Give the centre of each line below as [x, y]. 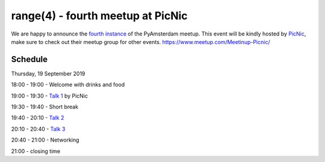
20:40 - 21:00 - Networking [45, 140]
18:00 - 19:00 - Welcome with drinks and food [68, 85]
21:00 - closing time [36, 151]
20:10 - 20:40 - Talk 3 [38, 129]
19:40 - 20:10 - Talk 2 [38, 118]
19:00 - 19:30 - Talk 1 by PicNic [50, 96]
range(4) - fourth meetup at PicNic [99, 16]
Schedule [29, 59]
